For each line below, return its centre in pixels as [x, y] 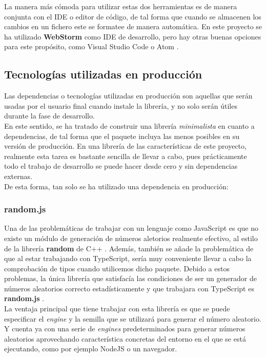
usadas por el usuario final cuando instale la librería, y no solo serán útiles [121, 105]
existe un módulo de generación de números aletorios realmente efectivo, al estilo [131, 238]
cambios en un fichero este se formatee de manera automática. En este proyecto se [133, 26]
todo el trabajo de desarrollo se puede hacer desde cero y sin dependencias [121, 166]
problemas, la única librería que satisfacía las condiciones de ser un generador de [131, 278]
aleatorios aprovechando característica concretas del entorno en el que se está [125, 338]
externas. [18, 176]
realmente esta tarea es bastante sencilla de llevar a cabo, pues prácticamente [126, 156]
